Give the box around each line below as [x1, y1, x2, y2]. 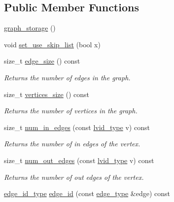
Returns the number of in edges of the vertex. [4, 138, 140, 149]
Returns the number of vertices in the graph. [4, 105, 138, 116]
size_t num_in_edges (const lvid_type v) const [4, 122, 150, 132]
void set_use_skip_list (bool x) [4, 39, 101, 49]
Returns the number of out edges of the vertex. [4, 171, 144, 182]
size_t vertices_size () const [4, 89, 89, 99]
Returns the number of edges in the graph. [4, 72, 131, 82]
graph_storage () [4, 23, 56, 33]
